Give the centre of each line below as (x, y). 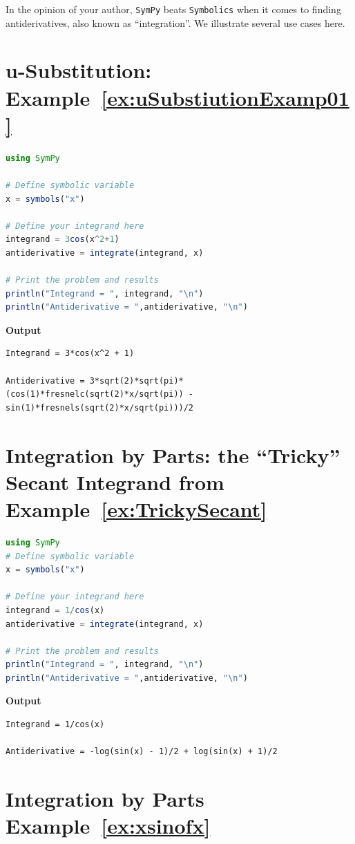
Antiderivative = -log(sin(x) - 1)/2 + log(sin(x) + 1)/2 (142, 752)
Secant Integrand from (115, 481)
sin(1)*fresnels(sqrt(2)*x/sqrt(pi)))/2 (100, 407)
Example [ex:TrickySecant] (136, 509)
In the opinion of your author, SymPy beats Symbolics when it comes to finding (173, 9)
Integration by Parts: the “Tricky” (173, 454)
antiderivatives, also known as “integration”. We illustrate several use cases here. (175, 22)
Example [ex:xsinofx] (108, 826)
